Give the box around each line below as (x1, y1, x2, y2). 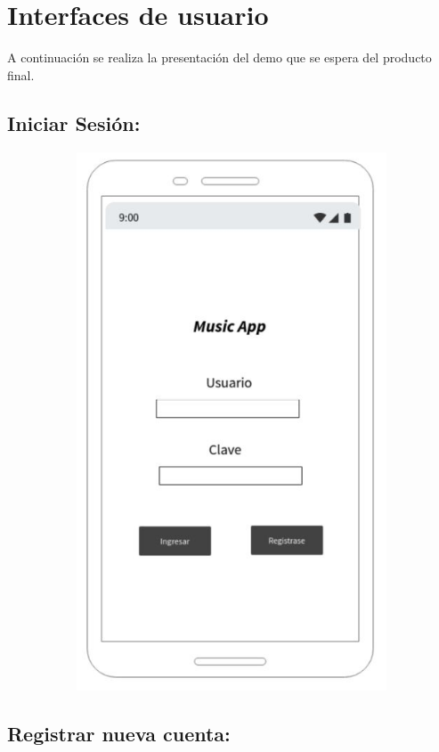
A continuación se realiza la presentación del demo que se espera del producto (7, 48, 432, 67)
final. (7, 65, 35, 84)
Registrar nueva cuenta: (7, 720, 231, 748)
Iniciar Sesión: (7, 109, 141, 136)
